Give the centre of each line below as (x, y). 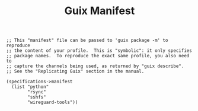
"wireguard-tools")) (53, 102)
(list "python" (30, 87)
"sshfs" (37, 97)
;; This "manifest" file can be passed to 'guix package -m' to (87, 40)
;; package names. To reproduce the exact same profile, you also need (98, 56)
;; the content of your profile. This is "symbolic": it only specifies (99, 51)
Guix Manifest (100, 11)
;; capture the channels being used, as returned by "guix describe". (95, 66)
